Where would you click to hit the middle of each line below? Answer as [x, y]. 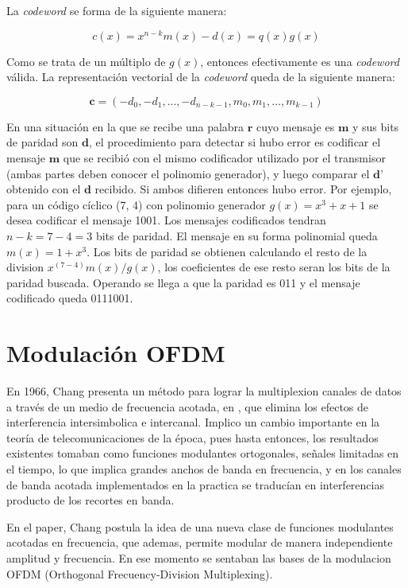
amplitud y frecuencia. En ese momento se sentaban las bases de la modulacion [199, 558]
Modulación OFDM [116, 353]
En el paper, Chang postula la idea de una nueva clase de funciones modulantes [200, 526]
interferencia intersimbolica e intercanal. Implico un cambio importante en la [193, 422]
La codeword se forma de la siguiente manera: [117, 10]
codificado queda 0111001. [70, 298]
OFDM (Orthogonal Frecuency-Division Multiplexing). [140, 573]
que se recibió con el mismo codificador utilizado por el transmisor [224, 158]
